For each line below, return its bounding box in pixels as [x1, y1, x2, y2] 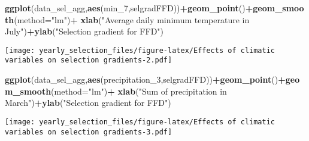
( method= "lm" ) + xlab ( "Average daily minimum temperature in [14, 13, 250, 26]
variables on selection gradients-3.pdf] [5, 127, 172, 136]
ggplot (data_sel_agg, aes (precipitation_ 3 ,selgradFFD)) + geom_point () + [5, 73, 286, 86]
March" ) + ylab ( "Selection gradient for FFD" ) [5, 96, 171, 109]
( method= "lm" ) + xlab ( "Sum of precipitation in [51, 84, 227, 97]
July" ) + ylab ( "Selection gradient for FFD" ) [5, 25, 164, 37]
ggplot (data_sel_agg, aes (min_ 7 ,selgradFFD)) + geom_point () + [5, 2, 253, 14]
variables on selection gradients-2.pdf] [5, 56, 172, 65]
